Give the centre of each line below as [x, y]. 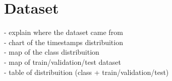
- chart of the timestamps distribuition [64, 42]
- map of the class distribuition [52, 52]
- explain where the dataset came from [64, 32]
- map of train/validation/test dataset [63, 62]
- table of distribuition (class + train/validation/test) [87, 72]
